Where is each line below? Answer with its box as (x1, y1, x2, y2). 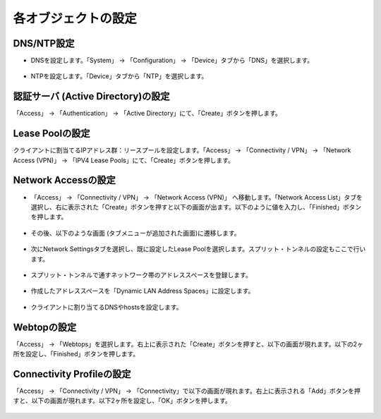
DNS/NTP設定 (13, 37, 75, 49)
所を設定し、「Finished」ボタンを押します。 (13, 349, 140, 358)
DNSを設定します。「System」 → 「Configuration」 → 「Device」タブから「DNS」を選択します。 (30, 56, 314, 65)
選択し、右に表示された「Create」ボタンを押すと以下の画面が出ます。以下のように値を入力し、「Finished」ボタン (30, 202, 362, 211)
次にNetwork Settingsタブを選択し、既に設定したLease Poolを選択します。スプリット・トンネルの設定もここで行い (30, 245, 366, 253)
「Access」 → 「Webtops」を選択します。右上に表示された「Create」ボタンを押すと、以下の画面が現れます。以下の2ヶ (13, 339, 363, 348)
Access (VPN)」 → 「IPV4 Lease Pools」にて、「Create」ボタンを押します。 (13, 156, 234, 164)
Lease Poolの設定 (13, 128, 90, 140)
